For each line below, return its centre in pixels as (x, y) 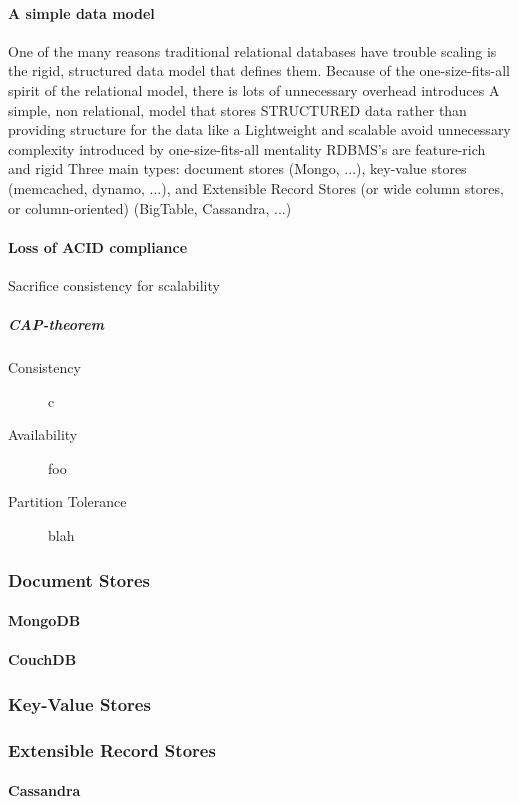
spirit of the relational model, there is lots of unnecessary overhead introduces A (254, 89)
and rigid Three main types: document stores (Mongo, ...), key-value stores (237, 168)
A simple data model (81, 12)
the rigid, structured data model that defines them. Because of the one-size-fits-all (259, 70)
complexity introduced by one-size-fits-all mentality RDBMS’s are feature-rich (247, 148)
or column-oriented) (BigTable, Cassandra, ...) (150, 207)
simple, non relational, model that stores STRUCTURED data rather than (237, 109)
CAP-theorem (56, 324)
